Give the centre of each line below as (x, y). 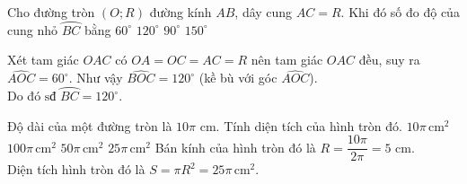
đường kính (181, 12)
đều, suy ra (389, 60)
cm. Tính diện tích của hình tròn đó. (301, 125)
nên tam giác (287, 60)
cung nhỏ (33, 29)
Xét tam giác (43, 60)
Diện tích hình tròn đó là (76, 169)
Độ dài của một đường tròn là (90, 125)
